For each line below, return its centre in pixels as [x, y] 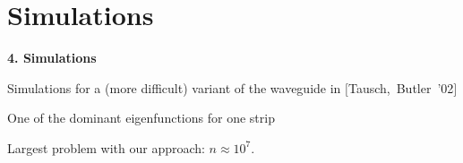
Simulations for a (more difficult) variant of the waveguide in [174, 87]
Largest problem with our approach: [106, 147]
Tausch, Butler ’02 [401, 87]
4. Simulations [52, 58]
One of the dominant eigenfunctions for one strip [141, 118]
